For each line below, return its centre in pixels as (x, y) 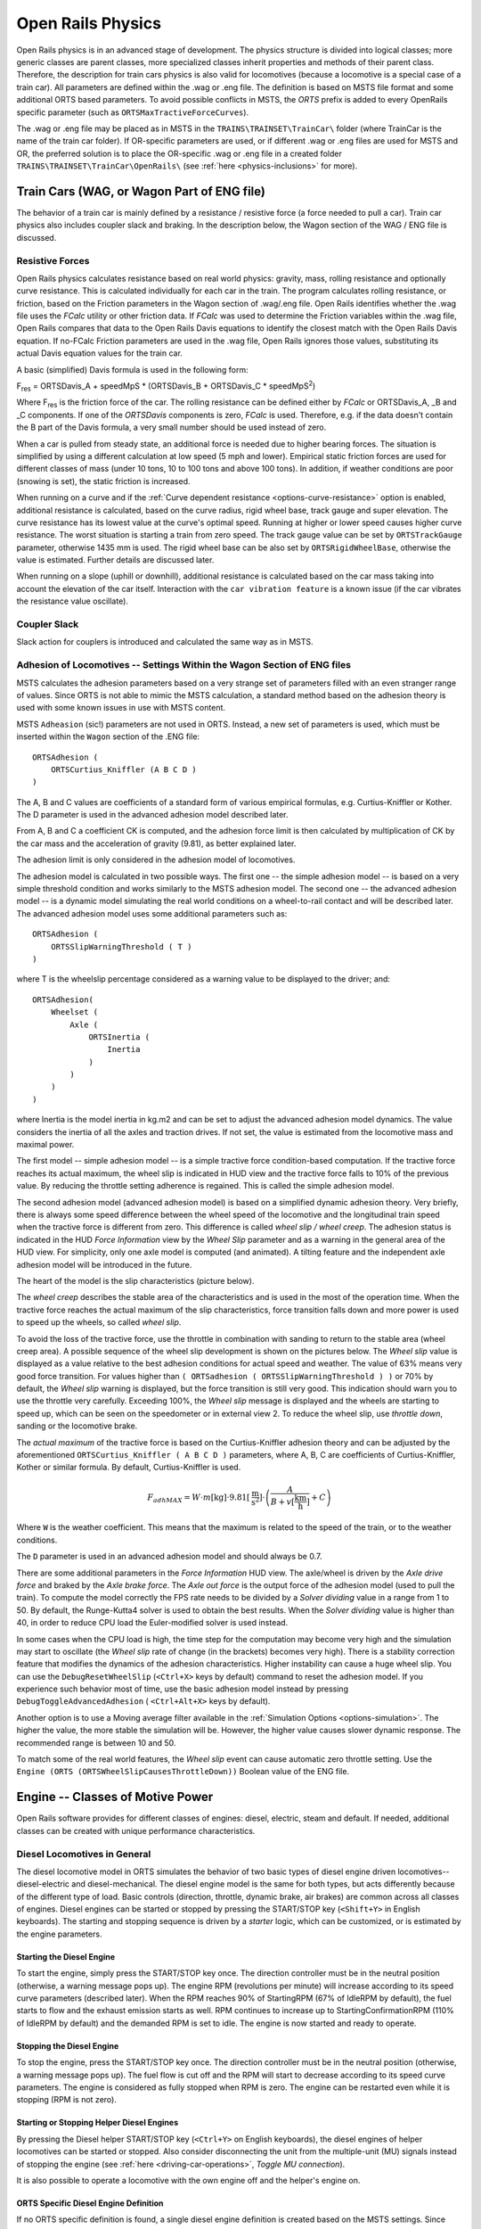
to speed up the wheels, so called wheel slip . (99, 1322)
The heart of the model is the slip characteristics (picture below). (135, 1280)
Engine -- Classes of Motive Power (115, 1797)
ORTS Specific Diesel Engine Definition (90, 2203)
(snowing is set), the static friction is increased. (103, 481)
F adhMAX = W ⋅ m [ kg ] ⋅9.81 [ (199, 1498)
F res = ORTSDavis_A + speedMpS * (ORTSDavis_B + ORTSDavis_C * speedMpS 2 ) (166, 386)
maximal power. (45, 1145)
